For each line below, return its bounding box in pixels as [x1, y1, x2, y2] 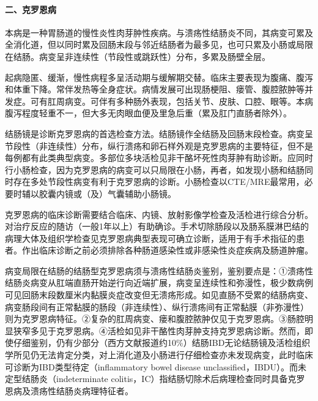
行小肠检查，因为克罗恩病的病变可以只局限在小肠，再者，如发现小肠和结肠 [5, 163, 305, 176]
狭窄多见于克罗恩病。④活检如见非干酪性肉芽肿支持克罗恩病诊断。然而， [13, 324, 305, 337]
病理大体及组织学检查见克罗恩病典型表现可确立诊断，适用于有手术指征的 [5, 231, 296, 244]
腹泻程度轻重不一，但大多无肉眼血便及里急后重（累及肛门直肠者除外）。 [5, 107, 292, 119]
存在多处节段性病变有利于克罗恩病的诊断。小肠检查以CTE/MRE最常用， [13, 175, 305, 188]
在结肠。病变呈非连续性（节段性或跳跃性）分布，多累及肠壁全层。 [5, 50, 270, 62]
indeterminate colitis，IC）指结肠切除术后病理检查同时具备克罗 [56, 372, 305, 385]
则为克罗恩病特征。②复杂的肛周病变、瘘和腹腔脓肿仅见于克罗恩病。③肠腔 [5, 312, 305, 325]
